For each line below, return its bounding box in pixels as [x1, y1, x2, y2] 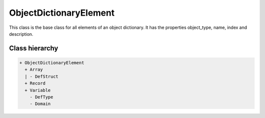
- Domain [29, 101, 51, 107]
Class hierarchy [9, 44, 58, 52]
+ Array [25, 67, 43, 72]
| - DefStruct [25, 73, 59, 79]
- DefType [29, 94, 53, 100]
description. [9, 31, 34, 37]
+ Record [25, 81, 46, 86]
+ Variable [25, 87, 51, 93]
